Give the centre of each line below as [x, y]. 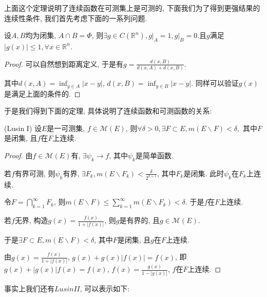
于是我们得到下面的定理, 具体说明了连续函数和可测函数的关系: [108, 111]
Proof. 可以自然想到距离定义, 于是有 [64, 63]
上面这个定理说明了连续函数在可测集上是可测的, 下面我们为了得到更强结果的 [132, 8]
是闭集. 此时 [204, 173]
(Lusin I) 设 [23, 128]
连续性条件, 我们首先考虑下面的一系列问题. [76, 18]
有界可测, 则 [35, 173]
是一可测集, [66, 128]
